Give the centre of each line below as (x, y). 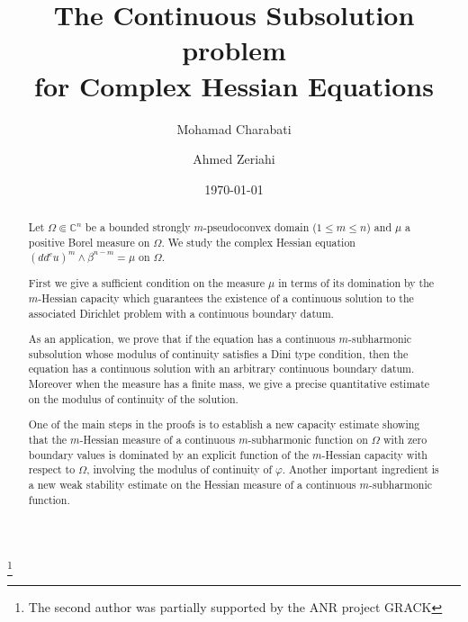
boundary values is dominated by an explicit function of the (169, 454)
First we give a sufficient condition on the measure (147, 283)
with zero (405, 439)
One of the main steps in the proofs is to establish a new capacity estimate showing (224, 424)
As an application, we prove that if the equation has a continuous (182, 339)
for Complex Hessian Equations (234, 85)
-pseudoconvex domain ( (260, 227)
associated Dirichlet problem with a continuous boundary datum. (181, 313)
